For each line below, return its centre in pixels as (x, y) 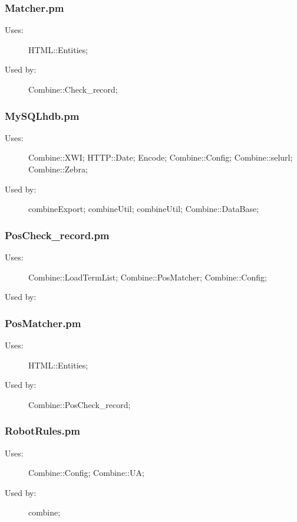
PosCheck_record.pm (57, 235)
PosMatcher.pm (43, 323)
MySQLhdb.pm (42, 115)
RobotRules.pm (42, 431)
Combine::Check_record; (73, 89)
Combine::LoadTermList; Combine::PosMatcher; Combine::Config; (148, 277)
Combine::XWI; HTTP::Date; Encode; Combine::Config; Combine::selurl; (161, 157)
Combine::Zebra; (58, 169)
